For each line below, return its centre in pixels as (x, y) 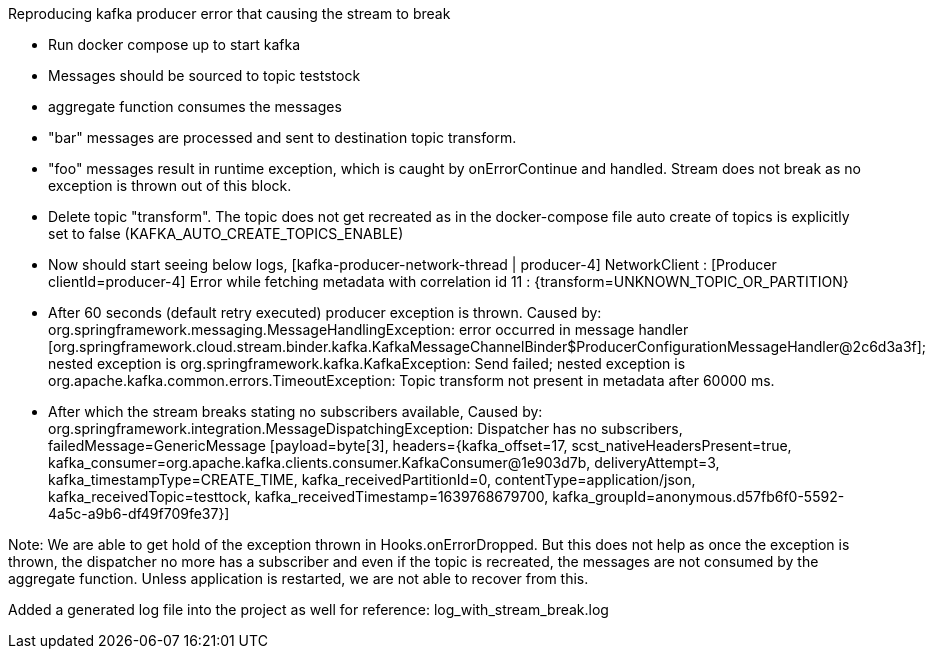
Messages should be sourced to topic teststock (204, 75)
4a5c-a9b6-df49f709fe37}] (139, 513)
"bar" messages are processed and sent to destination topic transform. (282, 137)
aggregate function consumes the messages (195, 106)
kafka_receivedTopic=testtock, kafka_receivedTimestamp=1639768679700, (298, 496)
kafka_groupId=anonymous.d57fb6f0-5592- (698, 496)
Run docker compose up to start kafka (174, 44)
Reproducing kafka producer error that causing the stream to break (229, 13)
